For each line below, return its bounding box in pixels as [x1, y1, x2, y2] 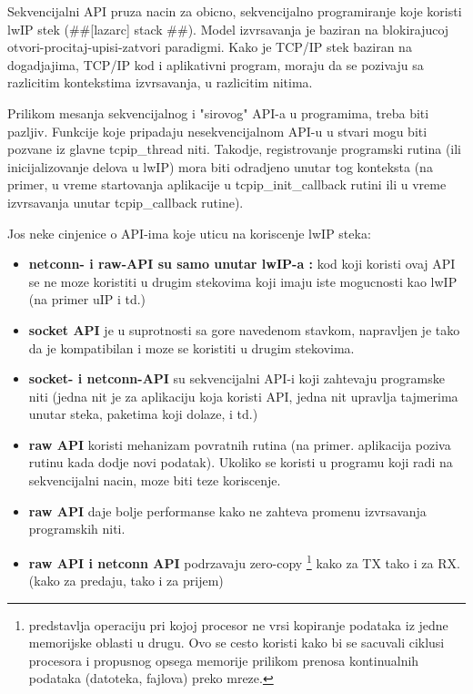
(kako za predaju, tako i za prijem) [28, 571, 224, 590]
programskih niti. [28, 519, 126, 538]
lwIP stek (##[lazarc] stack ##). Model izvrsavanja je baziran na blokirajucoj [7, 19, 449, 38]
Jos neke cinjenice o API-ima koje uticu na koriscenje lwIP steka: [7, 223, 371, 242]
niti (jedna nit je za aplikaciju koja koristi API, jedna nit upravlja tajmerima [28, 386, 458, 405]
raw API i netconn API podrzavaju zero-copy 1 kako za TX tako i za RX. [28, 550, 460, 572]
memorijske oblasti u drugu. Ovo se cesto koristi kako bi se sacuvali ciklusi [28, 633, 445, 652]
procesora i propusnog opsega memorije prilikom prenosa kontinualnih [28, 650, 419, 669]
